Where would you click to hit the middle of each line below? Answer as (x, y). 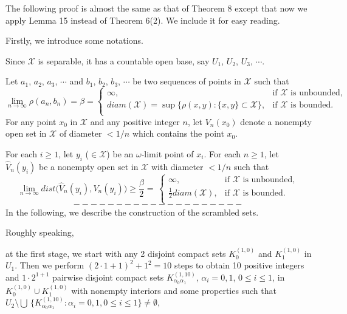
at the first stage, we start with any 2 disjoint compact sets (116, 253)
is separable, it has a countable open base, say (124, 60)
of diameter (81, 133)
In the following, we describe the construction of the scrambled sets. (132, 212)
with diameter (177, 166)
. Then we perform (50, 265)
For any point (31, 121)
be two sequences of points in (187, 81)
